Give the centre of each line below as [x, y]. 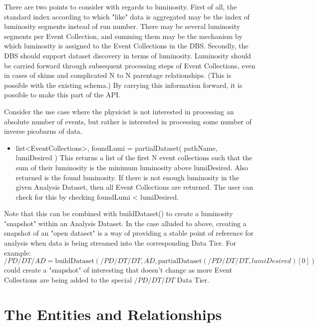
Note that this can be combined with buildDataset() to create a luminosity [119, 213]
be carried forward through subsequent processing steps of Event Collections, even [130, 65]
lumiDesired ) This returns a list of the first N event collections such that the [134, 158]
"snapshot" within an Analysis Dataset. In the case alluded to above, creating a [125, 223]
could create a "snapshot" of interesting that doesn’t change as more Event [118, 270]
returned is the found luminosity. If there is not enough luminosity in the [127, 177]
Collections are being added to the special [68, 279]
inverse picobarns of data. [43, 131]
